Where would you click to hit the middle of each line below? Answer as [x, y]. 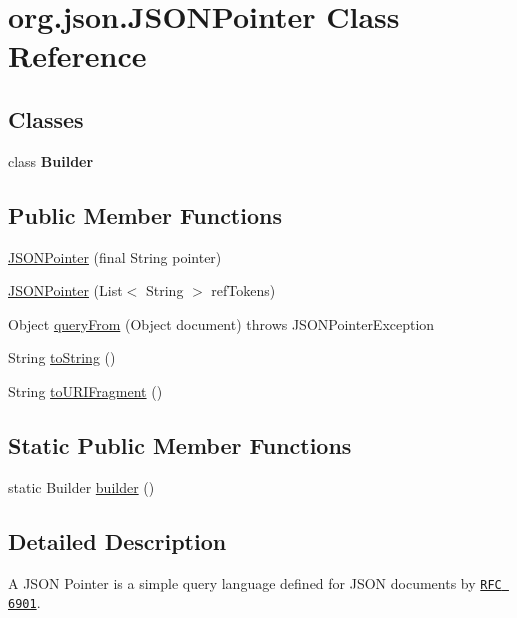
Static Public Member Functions [180, 444]
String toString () [62, 357]
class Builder [51, 160]
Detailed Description [117, 540]
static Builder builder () [81, 486]
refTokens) [243, 290]
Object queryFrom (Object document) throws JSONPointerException [221, 323]
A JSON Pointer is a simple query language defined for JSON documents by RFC [255, 582]
